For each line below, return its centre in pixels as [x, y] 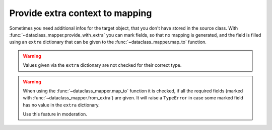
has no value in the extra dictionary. [61, 105]
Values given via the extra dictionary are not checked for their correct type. [102, 65]
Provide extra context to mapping [81, 13]
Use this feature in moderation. [55, 114]
